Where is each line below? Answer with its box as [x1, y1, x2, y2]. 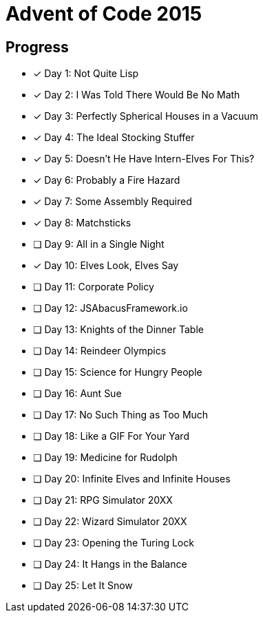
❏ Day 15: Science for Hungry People [33, 366, 202, 379]
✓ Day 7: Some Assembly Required [33, 195, 192, 208]
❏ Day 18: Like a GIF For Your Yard [33, 430, 189, 443]
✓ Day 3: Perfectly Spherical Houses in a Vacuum [33, 110, 258, 122]
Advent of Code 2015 [6, 2, 202, 25]
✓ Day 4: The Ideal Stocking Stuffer [33, 131, 195, 144]
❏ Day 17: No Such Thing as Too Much [33, 409, 209, 421]
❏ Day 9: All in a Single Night [33, 238, 165, 251]
